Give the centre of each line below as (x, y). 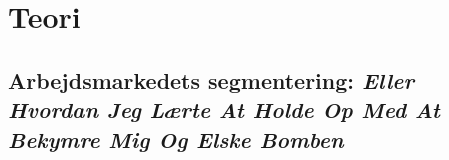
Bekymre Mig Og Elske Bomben (176, 138)
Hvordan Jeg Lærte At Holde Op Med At (224, 109)
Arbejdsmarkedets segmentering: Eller (211, 79)
